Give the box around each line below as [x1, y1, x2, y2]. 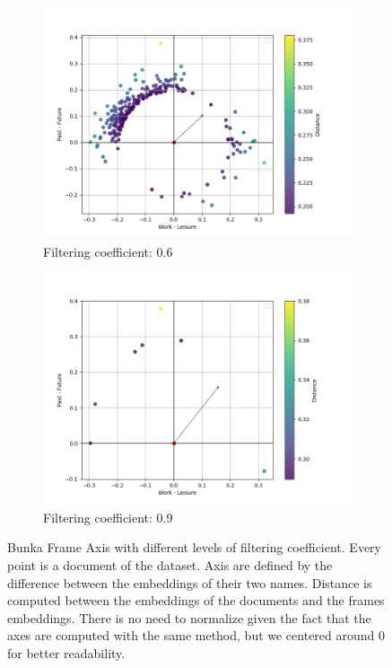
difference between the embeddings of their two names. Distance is [7, 573, 372, 592]
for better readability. [7, 643, 126, 662]
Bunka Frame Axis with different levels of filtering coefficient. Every [7, 538, 381, 557]
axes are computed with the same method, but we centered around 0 [7, 626, 386, 645]
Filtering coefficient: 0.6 [43, 242, 173, 260]
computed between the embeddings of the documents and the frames [7, 591, 385, 610]
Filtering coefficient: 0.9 [43, 507, 173, 526]
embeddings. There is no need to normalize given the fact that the [7, 608, 371, 627]
